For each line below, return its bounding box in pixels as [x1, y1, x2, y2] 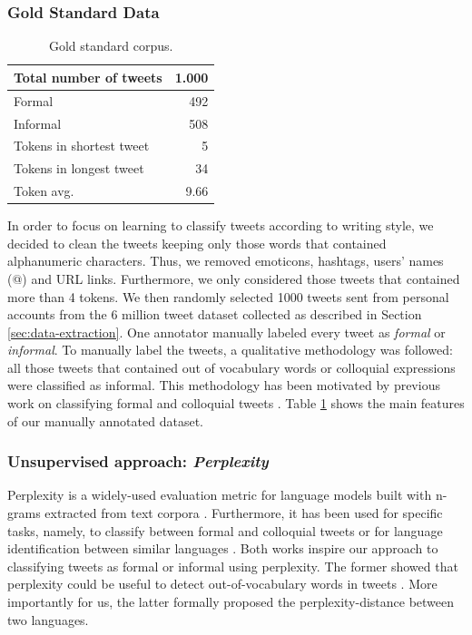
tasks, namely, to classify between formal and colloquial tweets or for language [7, 521, 443, 540]
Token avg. [14, 181, 74, 200]
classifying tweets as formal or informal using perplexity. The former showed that [7, 556, 458, 575]
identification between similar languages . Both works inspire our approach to [7, 539, 438, 558]
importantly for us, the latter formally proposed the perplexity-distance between [7, 592, 455, 611]
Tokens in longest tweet [14, 159, 144, 178]
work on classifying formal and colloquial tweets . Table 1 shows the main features [7, 394, 465, 413]
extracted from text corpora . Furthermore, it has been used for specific [44, 503, 443, 523]
